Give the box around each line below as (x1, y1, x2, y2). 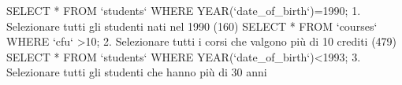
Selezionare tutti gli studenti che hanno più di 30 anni (6, 64, 267, 80)
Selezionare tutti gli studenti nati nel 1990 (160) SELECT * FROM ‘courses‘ (6, 17, 378, 34)
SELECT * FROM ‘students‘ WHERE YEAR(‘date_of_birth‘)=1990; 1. (6, 2, 361, 18)
